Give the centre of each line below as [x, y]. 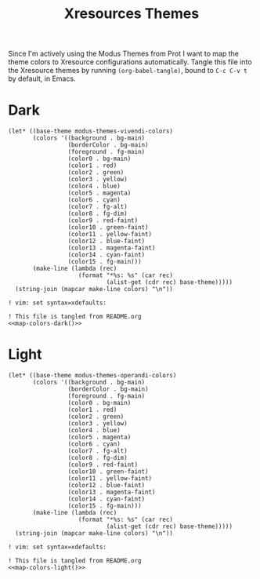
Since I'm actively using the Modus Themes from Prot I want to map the [123, 54]
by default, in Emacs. [42, 78]
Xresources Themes [132, 14]
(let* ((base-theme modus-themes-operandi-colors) [92, 376]
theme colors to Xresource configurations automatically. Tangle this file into [130, 62]
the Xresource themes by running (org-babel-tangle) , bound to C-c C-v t [128, 71]
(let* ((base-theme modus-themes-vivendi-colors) [91, 131]
